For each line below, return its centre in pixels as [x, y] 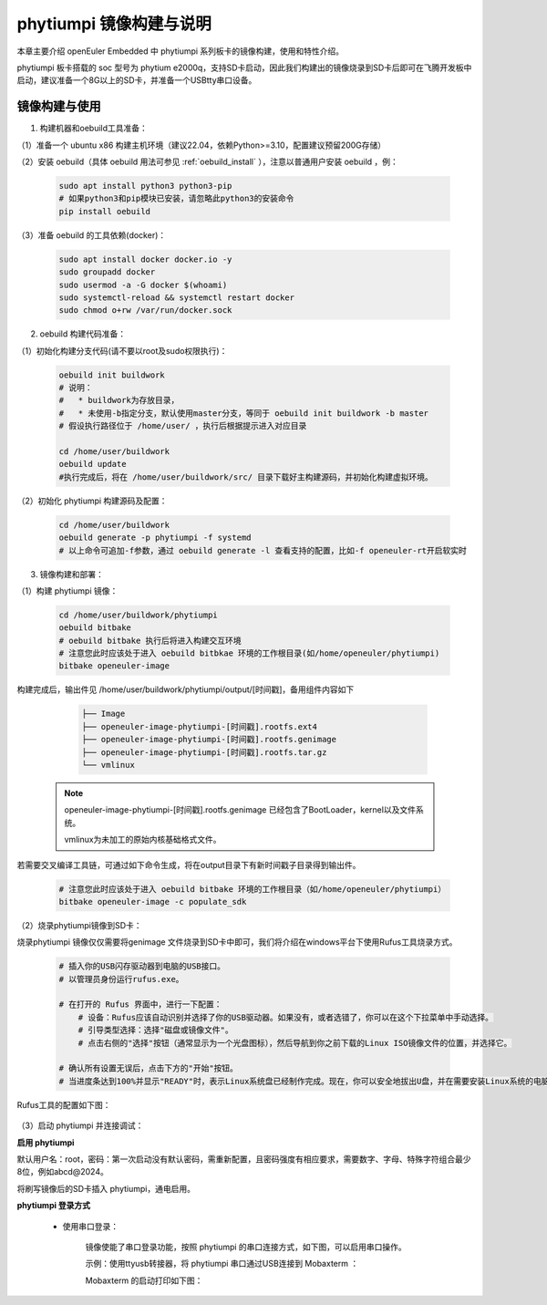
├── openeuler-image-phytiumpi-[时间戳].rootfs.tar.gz [204, 752]
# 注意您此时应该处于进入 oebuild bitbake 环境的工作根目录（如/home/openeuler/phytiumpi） [253, 889]
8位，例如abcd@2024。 [62, 1172]
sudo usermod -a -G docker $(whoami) [143, 285]
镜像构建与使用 [59, 106]
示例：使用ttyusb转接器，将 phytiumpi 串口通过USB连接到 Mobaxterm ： [222, 1264]
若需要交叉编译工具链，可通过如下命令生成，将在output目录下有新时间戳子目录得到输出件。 [189, 865]
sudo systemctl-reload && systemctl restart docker [177, 297]
